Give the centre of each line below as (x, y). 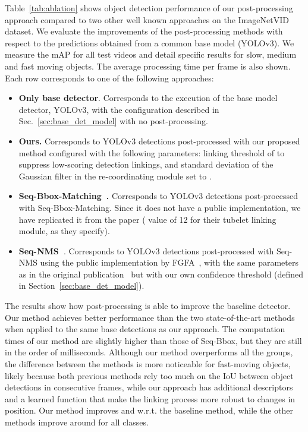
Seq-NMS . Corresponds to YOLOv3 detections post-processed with (146, 250)
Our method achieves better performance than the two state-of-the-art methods (150, 317)
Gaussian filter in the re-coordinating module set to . (115, 176)
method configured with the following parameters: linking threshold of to (152, 152)
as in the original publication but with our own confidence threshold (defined (161, 274)
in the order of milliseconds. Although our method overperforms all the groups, (149, 352)
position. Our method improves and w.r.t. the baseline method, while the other (149, 410)
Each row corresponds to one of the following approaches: (109, 78)
